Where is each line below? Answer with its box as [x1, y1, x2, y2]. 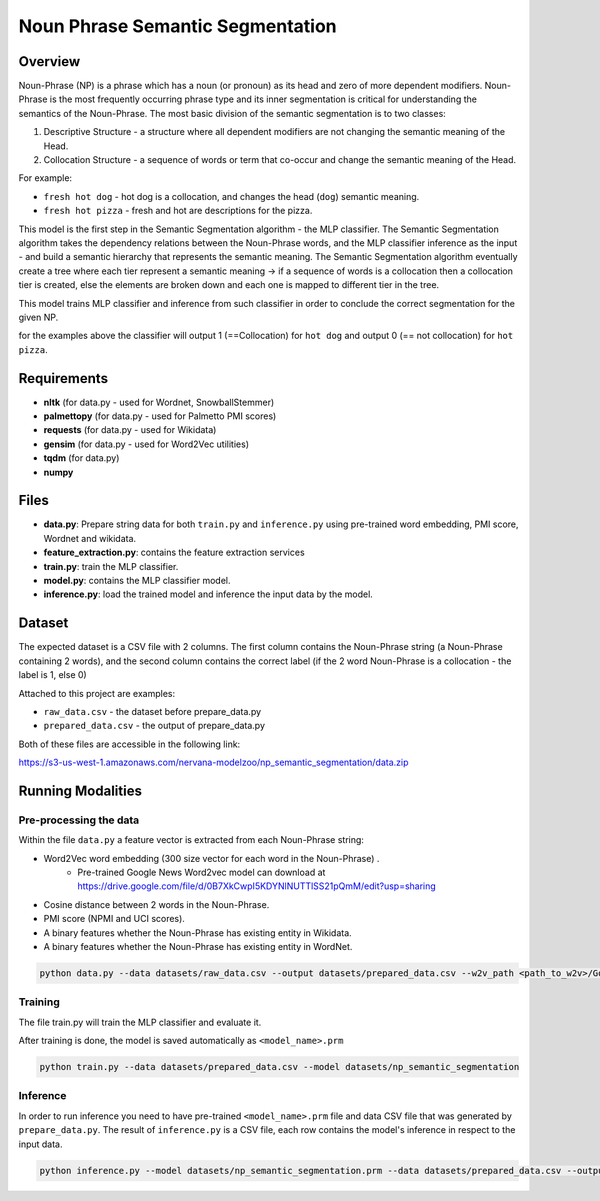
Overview [18, 53, 81, 70]
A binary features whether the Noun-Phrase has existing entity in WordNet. [43, 940, 353, 952]
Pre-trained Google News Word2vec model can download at [77, 866, 326, 878]
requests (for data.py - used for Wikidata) [43, 424, 217, 436]
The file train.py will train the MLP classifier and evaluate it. [18, 1016, 262, 1028]
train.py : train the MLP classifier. [43, 560, 179, 572]
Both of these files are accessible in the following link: [18, 738, 241, 750]
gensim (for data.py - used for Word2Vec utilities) [43, 438, 250, 450]
